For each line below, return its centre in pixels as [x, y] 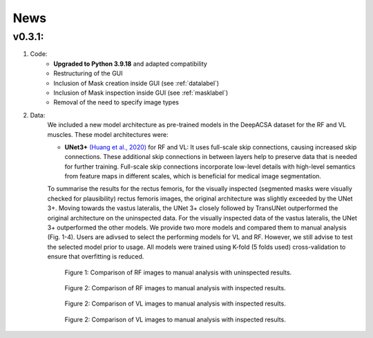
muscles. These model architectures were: [108, 134]
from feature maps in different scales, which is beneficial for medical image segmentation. [193, 176]
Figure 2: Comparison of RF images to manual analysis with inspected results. [175, 288]
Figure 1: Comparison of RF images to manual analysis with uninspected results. [178, 272]
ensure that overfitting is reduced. [96, 256]
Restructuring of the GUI [88, 73]
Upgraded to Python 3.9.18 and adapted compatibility [130, 64]
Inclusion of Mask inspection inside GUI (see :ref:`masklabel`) [141, 93]
